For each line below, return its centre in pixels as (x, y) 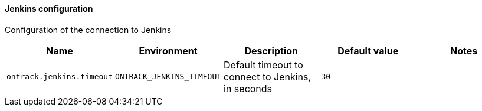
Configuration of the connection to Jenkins (88, 30)
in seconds (248, 88)
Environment (168, 50)
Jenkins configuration (49, 9)
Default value (368, 50)
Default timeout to (263, 65)
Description (271, 50)
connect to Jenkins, (268, 76)
